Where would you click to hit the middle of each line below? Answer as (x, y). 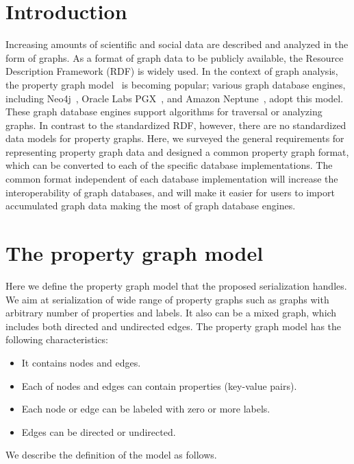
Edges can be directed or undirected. (99, 431)
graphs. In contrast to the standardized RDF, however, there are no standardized (176, 125)
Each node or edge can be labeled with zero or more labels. (146, 409)
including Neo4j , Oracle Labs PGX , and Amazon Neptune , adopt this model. (175, 98)
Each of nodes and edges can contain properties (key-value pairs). (159, 385)
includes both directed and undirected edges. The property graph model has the (174, 326)
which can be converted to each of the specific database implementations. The (169, 165)
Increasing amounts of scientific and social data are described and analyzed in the (177, 44)
